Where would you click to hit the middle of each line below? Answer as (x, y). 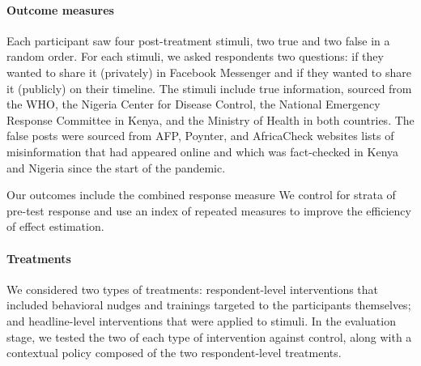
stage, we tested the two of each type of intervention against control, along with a (209, 336)
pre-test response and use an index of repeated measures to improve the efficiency (209, 210)
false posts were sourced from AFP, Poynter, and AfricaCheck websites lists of (200, 136)
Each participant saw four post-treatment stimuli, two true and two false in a (198, 40)
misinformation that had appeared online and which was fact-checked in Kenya (203, 151)
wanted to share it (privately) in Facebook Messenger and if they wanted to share (209, 72)
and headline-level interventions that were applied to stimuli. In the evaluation (201, 320)
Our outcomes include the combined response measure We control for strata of (201, 195)
